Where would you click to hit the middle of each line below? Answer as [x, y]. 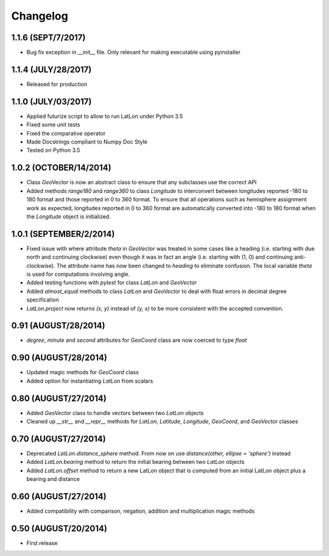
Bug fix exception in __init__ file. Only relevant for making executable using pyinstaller [133, 52]
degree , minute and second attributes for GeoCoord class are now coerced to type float [137, 340]
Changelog [40, 16]
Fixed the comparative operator [66, 133]
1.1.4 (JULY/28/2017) [51, 69]
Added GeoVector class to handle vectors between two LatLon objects [115, 413]
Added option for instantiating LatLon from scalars [90, 381]
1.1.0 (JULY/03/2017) [51, 102]
